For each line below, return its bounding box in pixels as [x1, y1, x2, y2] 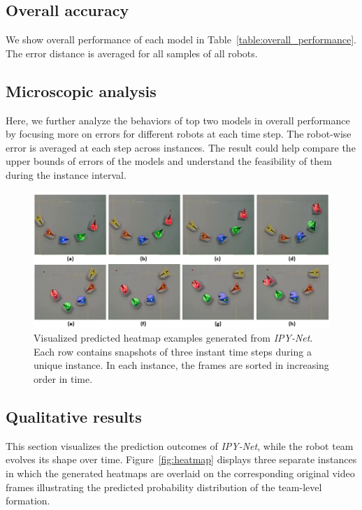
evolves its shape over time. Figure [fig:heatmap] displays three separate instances [6, 452, 357, 467]
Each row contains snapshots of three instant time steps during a [34, 344, 312, 358]
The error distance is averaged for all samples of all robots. [6, 45, 258, 60]
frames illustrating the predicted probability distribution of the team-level [6, 479, 322, 494]
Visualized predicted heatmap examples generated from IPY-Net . [34, 330, 313, 345]
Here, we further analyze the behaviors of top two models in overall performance [6, 112, 350, 127]
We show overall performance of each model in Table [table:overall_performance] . [6, 32, 356, 47]
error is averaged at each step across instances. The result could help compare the [6, 140, 356, 154]
